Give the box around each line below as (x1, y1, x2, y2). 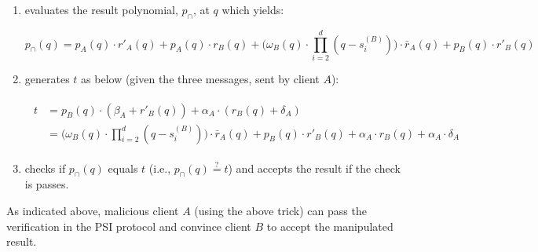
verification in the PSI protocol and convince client (6, 217, 251, 234)
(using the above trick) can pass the (194, 203, 367, 218)
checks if (24, 159, 66, 176)
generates (24, 70, 70, 86)
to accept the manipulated (266, 217, 393, 234)
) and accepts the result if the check (228, 159, 401, 176)
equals (108, 159, 138, 176)
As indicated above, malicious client (6, 203, 179, 218)
